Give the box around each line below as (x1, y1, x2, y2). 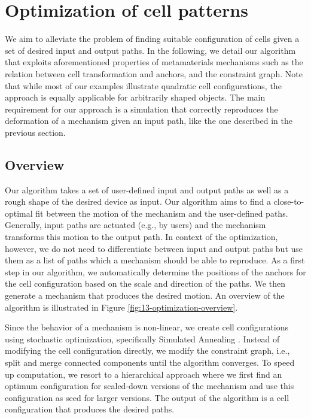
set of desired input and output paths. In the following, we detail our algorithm (5, 44, 296, 56)
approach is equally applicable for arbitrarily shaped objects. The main (5, 91, 266, 104)
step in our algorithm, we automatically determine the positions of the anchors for (5, 265, 306, 278)
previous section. (5, 126, 66, 138)
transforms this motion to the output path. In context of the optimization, (5, 230, 278, 243)
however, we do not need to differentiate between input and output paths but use (5, 242, 303, 254)
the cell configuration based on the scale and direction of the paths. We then (5, 277, 285, 290)
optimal (5, 207, 33, 219)
